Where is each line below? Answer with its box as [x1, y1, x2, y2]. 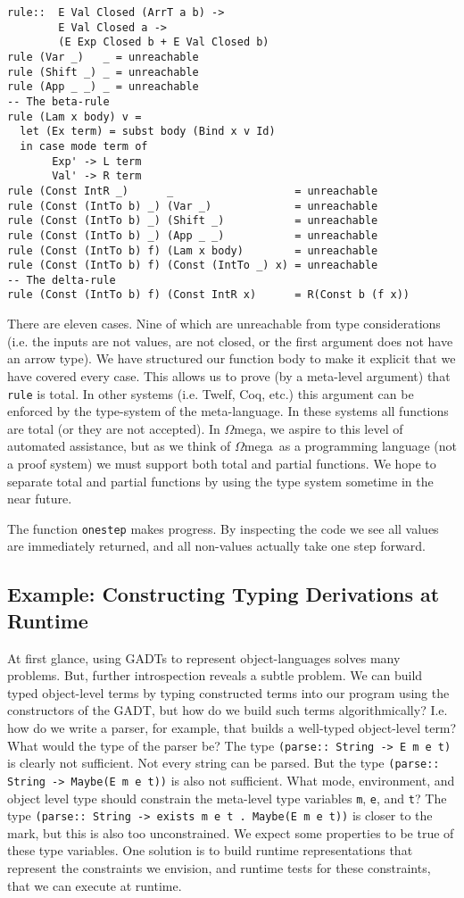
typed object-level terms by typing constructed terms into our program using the [7, 683, 450, 702]
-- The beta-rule [7, 95, 110, 108]
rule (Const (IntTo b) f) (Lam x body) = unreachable [7, 244, 378, 257]
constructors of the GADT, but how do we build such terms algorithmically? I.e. [7, 701, 448, 719]
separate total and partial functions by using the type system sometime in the [7, 471, 434, 490]
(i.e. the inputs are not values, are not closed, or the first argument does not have [7, 331, 453, 350]
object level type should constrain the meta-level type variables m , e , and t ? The [7, 788, 447, 807]
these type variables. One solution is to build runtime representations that [7, 841, 413, 860]
